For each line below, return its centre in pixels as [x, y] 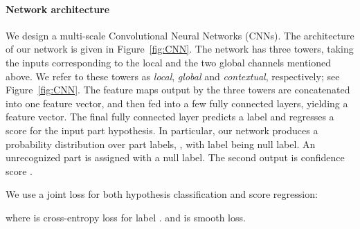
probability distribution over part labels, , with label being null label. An [161, 144]
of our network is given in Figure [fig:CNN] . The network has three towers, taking [180, 49]
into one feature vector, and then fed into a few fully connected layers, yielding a [177, 103]
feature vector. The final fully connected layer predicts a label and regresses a [170, 117]
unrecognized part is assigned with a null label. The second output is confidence [175, 157]
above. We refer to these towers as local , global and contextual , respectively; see [173, 76]
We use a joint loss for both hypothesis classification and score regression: [162, 194]
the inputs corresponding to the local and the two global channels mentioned [169, 62]
